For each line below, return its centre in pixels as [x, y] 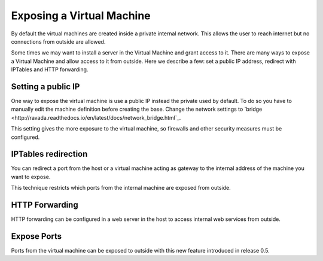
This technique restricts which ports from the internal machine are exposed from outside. [121, 188]
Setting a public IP [45, 87]
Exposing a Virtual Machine [81, 16]
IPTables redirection [49, 154]
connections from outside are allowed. [58, 41]
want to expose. [31, 177]
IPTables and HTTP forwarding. [50, 69]
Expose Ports [36, 236]
